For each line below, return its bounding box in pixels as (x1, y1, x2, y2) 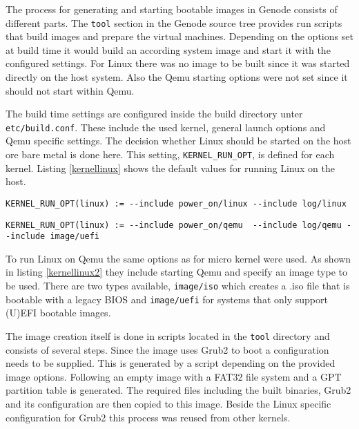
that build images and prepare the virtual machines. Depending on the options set (6, 29, 353, 44)
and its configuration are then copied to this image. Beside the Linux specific (6, 397, 331, 410)
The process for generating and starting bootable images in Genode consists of (6, 2, 338, 16)
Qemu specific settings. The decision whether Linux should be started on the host (6, 133, 351, 148)
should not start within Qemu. (6, 83, 135, 97)
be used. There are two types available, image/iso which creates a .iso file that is (6, 278, 350, 293)
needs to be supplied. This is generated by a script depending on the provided (6, 356, 336, 370)
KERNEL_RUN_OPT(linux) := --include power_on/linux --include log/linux (6, 198, 347, 209)
